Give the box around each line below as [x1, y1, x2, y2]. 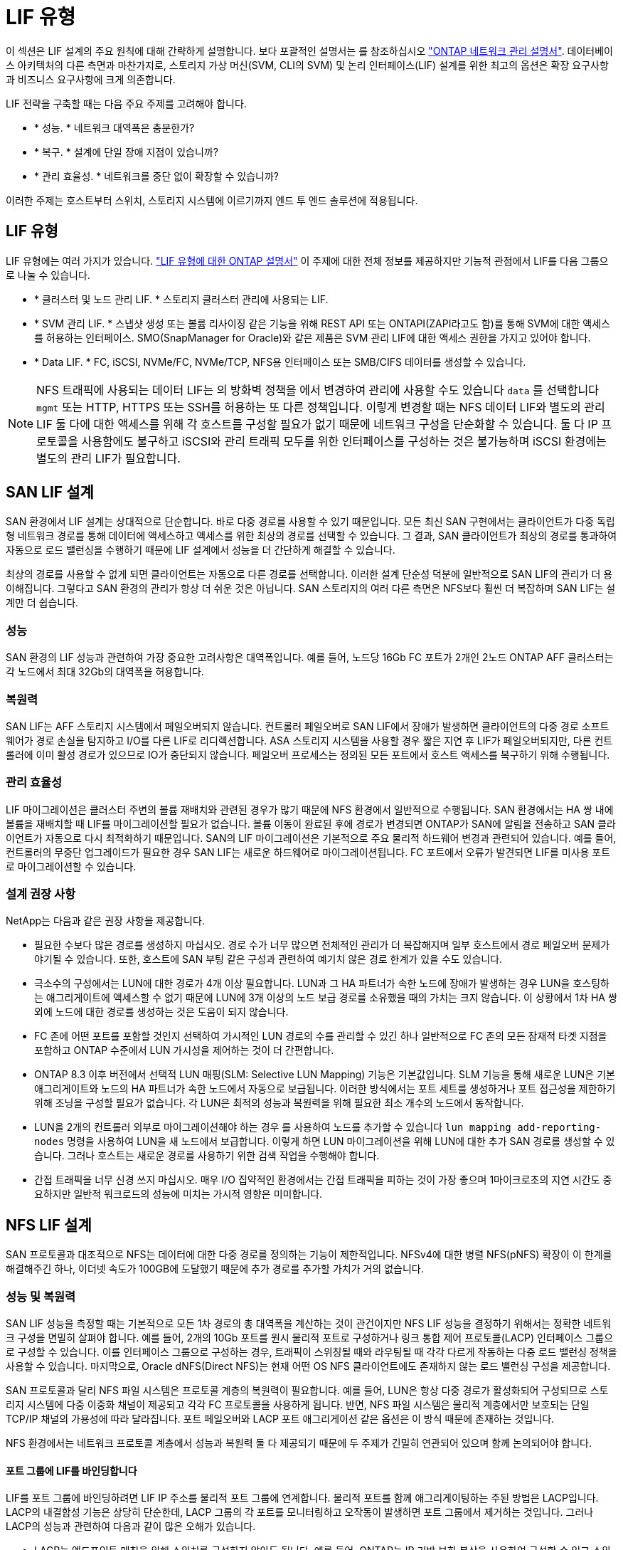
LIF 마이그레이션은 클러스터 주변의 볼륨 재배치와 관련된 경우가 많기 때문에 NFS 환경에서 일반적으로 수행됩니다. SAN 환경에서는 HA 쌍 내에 [6, 803, 614, 816]
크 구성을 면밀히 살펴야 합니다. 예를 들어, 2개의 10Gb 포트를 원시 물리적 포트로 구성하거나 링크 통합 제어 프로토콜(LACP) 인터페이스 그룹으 [6, 1332, 614, 1344]
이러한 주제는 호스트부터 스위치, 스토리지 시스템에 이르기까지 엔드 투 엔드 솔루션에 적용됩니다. [6, 194, 418, 206]
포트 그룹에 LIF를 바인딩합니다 [6, 1464, 137, 1477]
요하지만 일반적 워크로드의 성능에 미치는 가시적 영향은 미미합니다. [34, 1188, 323, 1201]
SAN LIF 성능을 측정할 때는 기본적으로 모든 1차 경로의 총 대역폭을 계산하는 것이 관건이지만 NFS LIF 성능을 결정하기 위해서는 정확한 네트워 [6, 1317, 612, 1330]
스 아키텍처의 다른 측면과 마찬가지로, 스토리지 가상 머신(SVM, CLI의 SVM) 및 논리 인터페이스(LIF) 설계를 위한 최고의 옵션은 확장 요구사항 [6, 58, 609, 71]
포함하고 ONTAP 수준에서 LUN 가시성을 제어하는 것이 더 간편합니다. [34, 1044, 334, 1057]
